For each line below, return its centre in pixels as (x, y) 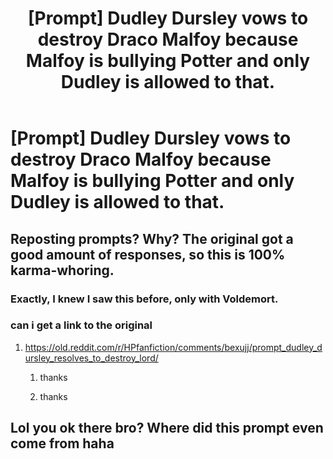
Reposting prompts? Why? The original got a (152, 238)
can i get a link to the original (81, 325)
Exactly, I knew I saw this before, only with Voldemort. (144, 299)
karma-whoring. (62, 270)
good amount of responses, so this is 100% (148, 254)
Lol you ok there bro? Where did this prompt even (167, 428)
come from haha (62, 443)
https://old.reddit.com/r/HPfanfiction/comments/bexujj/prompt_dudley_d (173, 347)
